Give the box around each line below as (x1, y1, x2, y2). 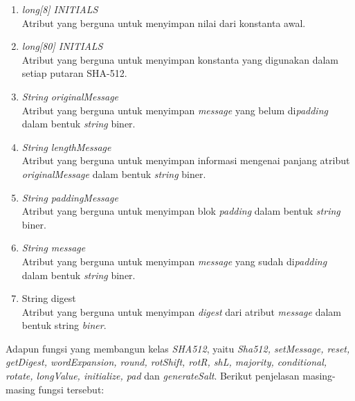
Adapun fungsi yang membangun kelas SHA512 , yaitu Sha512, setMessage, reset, (6, 341, 350, 355)
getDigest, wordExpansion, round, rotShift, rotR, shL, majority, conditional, (6, 355, 327, 369)
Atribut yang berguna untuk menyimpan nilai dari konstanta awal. (21, 15, 306, 30)
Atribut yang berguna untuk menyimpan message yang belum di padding (21, 103, 328, 117)
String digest (21, 291, 76, 305)
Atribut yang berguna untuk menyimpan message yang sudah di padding (21, 253, 327, 268)
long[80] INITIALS (21, 39, 103, 53)
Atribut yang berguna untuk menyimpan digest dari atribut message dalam (21, 304, 341, 319)
